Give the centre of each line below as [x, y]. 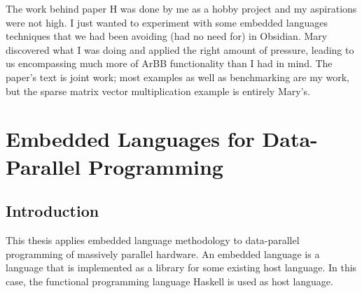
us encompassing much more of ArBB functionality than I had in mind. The [169, 63]
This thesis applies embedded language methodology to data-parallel [153, 240]
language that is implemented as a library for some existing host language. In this [181, 267]
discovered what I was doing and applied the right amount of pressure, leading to [180, 49]
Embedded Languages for [130, 139]
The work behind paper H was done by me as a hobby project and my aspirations [181, 8]
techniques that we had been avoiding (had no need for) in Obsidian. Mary [167, 36]
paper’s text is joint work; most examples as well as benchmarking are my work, [177, 77]
